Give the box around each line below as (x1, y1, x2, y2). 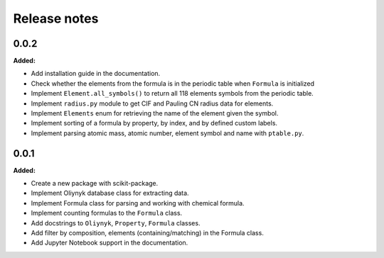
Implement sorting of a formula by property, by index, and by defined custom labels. (31, 119, 277, 128)
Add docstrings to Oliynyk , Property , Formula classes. (31, 218, 201, 227)
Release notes (13, 11, 99, 26)
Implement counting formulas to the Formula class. (31, 209, 183, 218)
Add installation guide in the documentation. (31, 69, 161, 78)
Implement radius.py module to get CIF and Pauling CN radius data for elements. (31, 99, 274, 108)
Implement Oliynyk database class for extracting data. (31, 189, 189, 198)
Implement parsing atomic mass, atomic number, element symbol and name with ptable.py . (31, 128, 304, 138)
